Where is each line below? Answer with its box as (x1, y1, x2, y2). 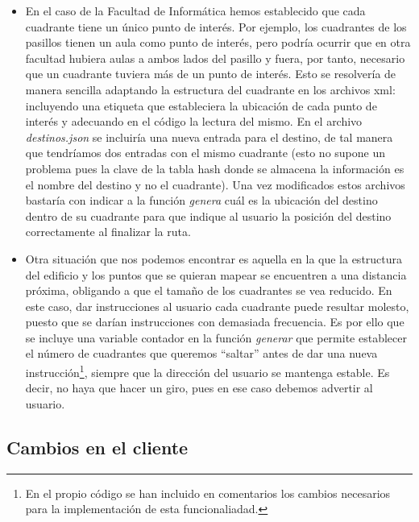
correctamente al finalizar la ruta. (25, 223, 191, 240)
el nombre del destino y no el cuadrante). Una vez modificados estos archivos (25, 176, 405, 193)
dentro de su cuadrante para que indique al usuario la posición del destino (25, 207, 392, 224)
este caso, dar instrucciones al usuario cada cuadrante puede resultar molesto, (25, 297, 409, 314)
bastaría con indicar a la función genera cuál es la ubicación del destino (25, 192, 378, 209)
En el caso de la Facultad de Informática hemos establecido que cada (25, 2, 366, 19)
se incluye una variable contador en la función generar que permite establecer (25, 329, 407, 346)
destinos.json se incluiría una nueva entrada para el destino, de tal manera (25, 128, 393, 145)
